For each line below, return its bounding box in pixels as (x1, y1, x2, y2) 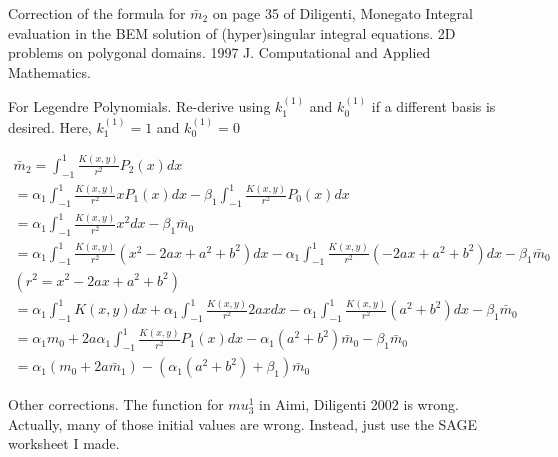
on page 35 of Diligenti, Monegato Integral (212, 3, 473, 23)
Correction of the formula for (8, 3, 186, 23)
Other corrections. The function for (8, 394, 224, 415)
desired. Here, (8, 116, 92, 137)
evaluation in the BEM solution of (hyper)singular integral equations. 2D (8, 22, 456, 43)
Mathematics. (8, 61, 91, 82)
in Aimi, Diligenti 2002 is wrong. (259, 394, 459, 415)
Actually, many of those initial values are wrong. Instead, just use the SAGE (8, 413, 477, 434)
